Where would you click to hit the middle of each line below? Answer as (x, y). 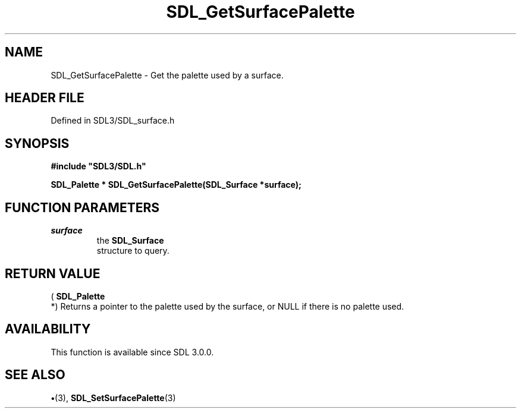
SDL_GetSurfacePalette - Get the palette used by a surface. (167, 75)
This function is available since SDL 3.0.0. (132, 352)
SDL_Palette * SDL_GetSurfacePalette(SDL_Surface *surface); (176, 185)
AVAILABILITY (48, 329)
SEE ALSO (35, 375)
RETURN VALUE (53, 273)
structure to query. (133, 251)
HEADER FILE (45, 98)
